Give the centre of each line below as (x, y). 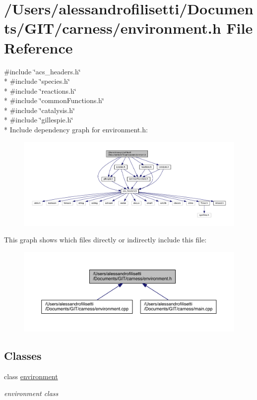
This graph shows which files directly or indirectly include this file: (105, 240)
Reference (38, 47)
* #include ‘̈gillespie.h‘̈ (39, 120)
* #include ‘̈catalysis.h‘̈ (39, 110)
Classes (23, 356)
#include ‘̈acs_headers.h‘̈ (42, 71)
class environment (31, 376)
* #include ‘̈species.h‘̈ (37, 81)
